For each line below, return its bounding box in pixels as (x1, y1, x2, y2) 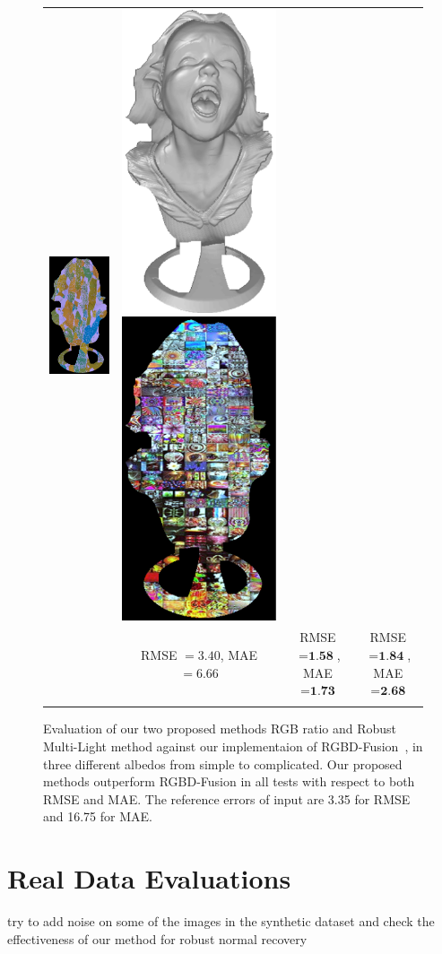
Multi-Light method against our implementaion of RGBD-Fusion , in (43, 737, 423, 756)
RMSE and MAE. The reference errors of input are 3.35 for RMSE (43, 789, 411, 808)
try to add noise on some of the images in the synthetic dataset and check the (7, 912, 435, 931)
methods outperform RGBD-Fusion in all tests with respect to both (43, 772, 415, 791)
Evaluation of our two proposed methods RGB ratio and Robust (43, 719, 397, 738)
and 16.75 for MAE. (43, 807, 152, 826)
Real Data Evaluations (7, 860, 291, 897)
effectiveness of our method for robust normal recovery (7, 929, 308, 948)
